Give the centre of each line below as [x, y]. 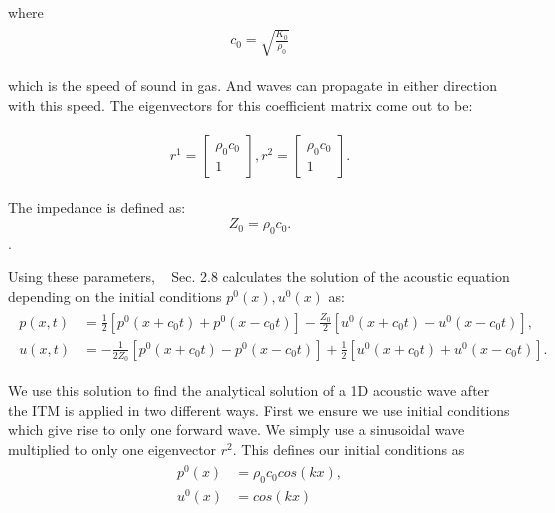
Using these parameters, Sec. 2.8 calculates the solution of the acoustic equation [259, 276]
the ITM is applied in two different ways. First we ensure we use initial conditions [259, 409]
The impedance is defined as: [97, 207]
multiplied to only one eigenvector [112, 448]
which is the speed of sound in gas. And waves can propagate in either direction [252, 85]
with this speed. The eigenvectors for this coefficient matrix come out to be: [240, 104]
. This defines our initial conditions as [348, 448]
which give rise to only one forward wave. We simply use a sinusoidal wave [236, 429]
